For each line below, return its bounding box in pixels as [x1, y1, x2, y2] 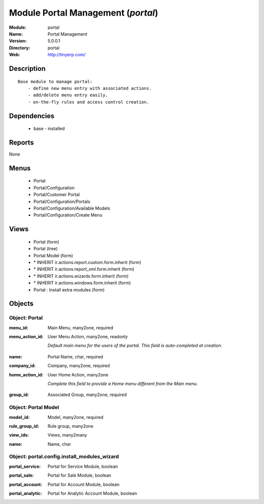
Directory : [9, 44, 30, 51]
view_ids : [9, 432, 29, 438]
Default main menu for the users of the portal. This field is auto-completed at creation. [47, 343, 222, 349]
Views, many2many [47, 432, 88, 438]
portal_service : [9, 463, 41, 469]
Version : [9, 38, 27, 44]
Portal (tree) [33, 246, 58, 252]
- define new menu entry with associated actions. [27, 86, 152, 91]
